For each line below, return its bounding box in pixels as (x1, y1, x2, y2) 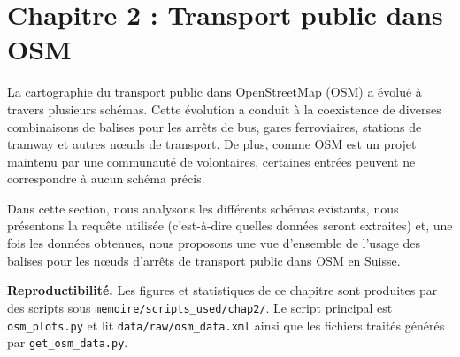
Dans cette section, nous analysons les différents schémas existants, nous (7, 198, 399, 217)
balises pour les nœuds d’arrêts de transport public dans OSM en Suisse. (7, 251, 401, 269)
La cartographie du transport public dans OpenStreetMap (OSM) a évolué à (7, 82, 422, 101)
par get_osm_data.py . (7, 333, 128, 352)
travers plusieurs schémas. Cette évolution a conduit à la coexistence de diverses (7, 99, 441, 118)
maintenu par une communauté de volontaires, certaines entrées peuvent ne (7, 151, 416, 170)
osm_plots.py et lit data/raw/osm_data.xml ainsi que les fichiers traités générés (7, 315, 445, 334)
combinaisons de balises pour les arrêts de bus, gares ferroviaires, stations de (7, 117, 422, 136)
